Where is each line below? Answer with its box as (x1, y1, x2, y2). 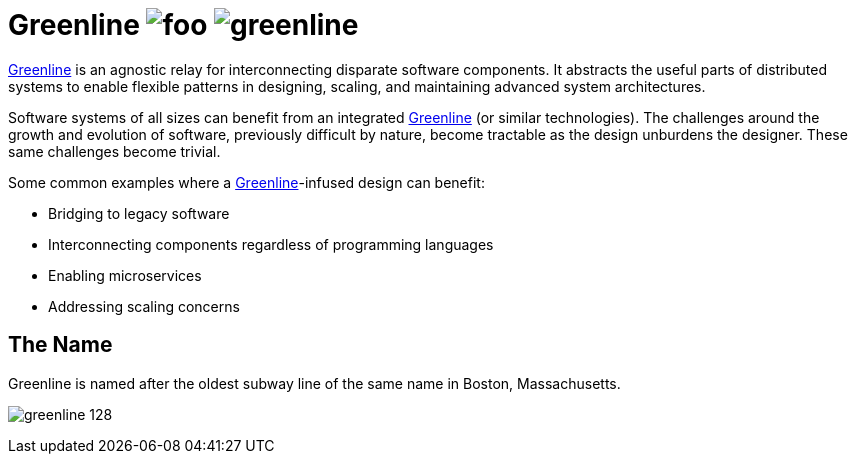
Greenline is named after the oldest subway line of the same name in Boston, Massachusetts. (8, 374, 621, 392)
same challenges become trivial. (8, 142, 221, 160)
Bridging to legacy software (48, 204, 230, 222)
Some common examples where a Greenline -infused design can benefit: (8, 173, 485, 191)
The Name (8, 332, 113, 358)
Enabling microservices (48, 266, 202, 284)
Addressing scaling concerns (48, 297, 240, 315)
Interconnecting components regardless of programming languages (48, 235, 494, 253)
